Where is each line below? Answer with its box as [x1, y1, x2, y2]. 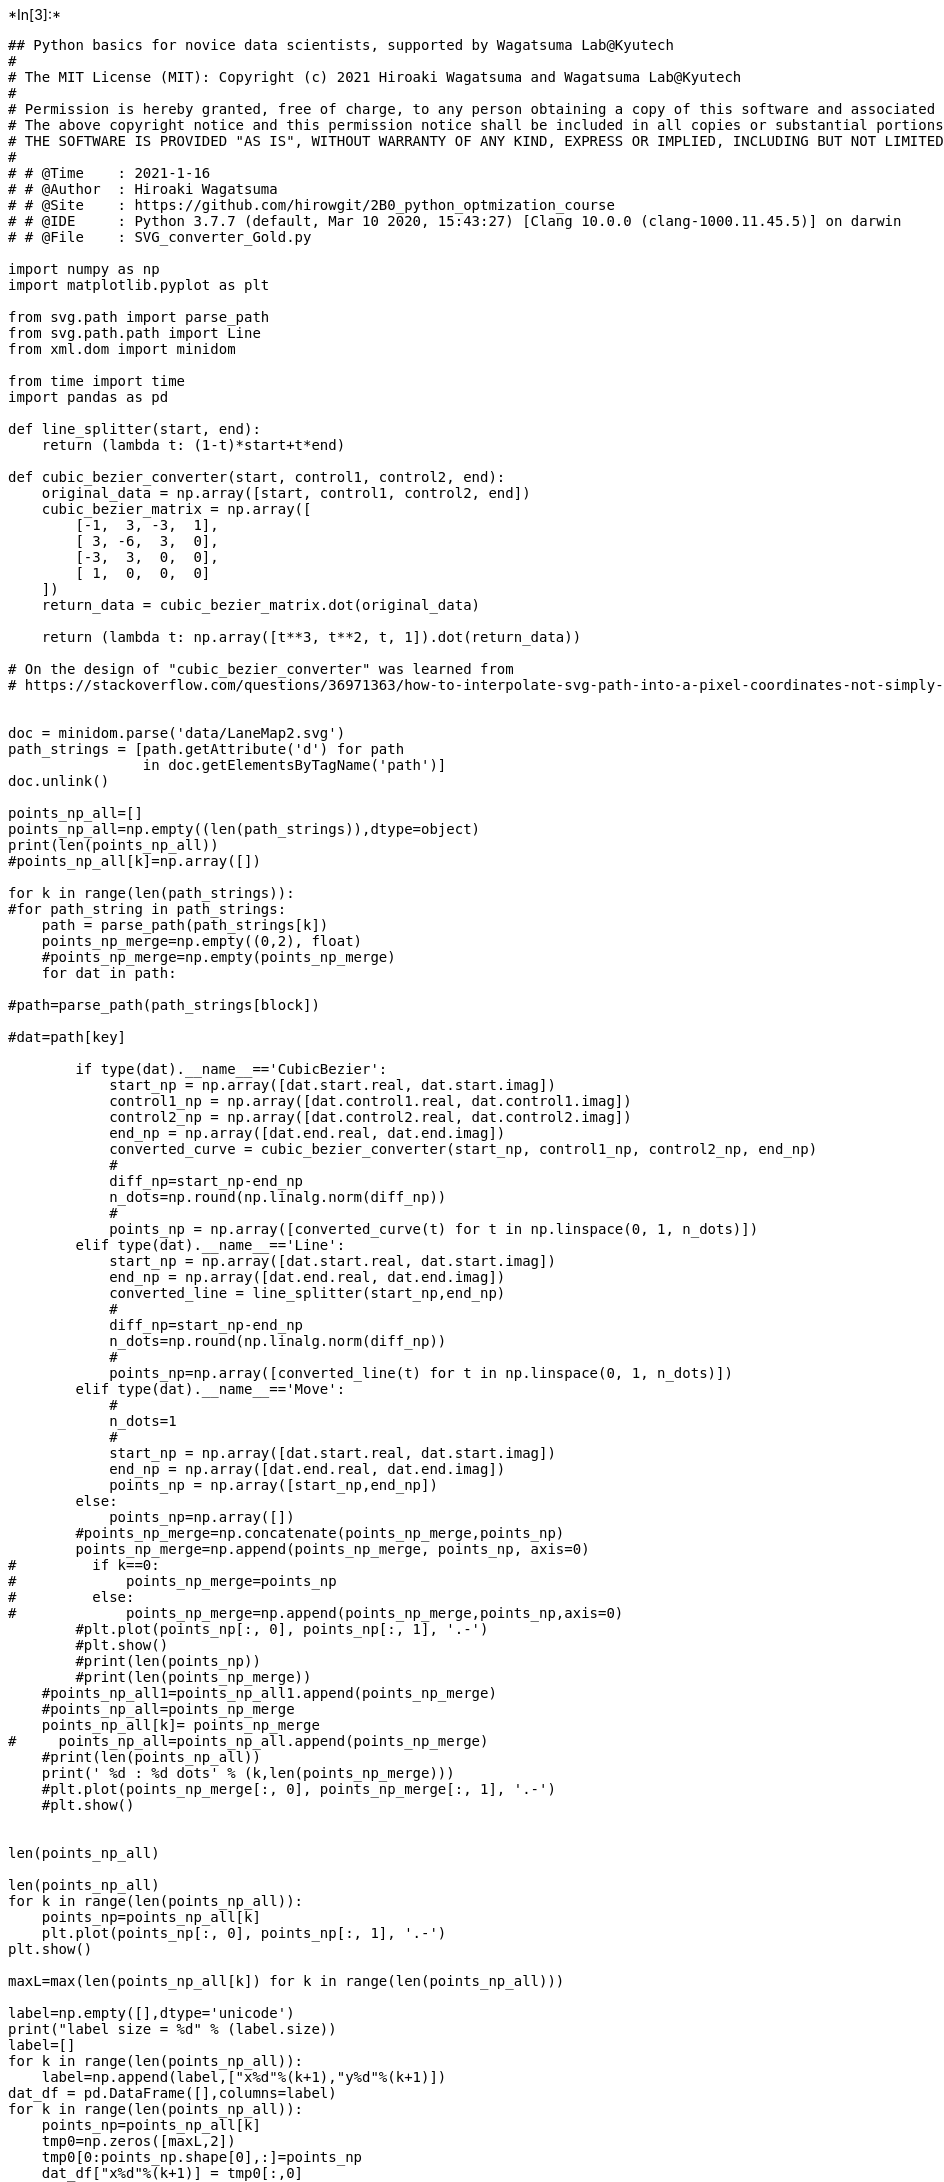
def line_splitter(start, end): [8, 421, 261, 437]
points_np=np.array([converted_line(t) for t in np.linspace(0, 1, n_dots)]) [109, 1365, 733, 1381]
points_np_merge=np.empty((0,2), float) [41, 933, 363, 949]
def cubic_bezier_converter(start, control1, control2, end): [8, 469, 506, 485]
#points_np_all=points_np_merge [41, 1701, 295, 1717]
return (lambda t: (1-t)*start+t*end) [41, 437, 346, 453]
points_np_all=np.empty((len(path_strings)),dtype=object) [8, 821, 481, 837]
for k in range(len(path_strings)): [8, 885, 295, 901]
